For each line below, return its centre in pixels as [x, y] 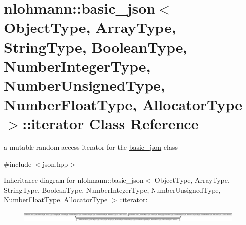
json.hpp [55, 163]
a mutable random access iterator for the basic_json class [91, 147]
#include [18, 163]
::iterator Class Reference [110, 124]
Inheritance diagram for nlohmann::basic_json [74, 180]
